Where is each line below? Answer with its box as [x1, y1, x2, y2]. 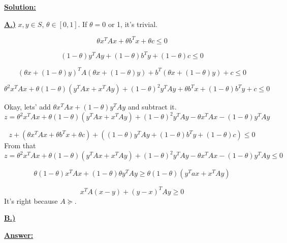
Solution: [4, 2, 36, 12]
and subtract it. [127, 101, 177, 112]
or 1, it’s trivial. [108, 18, 157, 29]
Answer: [4, 230, 34, 240]
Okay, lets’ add [4, 101, 51, 112]
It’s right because [4, 195, 58, 206]
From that [4, 140, 36, 151]
